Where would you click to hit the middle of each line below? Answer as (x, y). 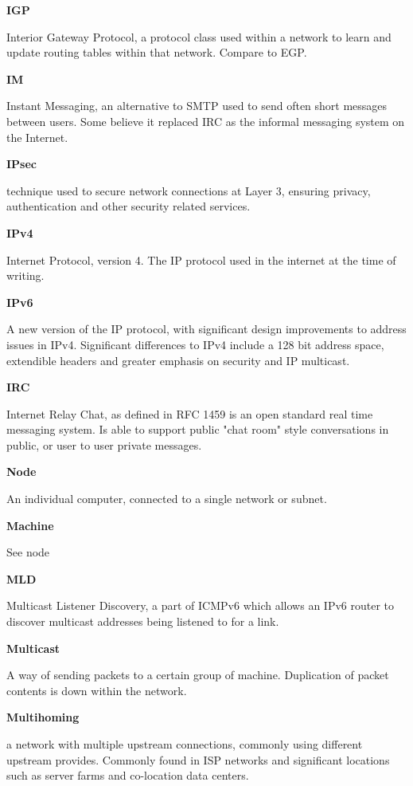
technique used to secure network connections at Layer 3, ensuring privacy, (189, 190)
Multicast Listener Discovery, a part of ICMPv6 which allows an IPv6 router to (201, 605)
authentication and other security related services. (129, 206)
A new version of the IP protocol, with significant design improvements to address (206, 329)
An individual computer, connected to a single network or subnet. (167, 499)
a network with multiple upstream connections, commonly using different (185, 744)
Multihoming (43, 717)
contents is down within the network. (97, 690)
